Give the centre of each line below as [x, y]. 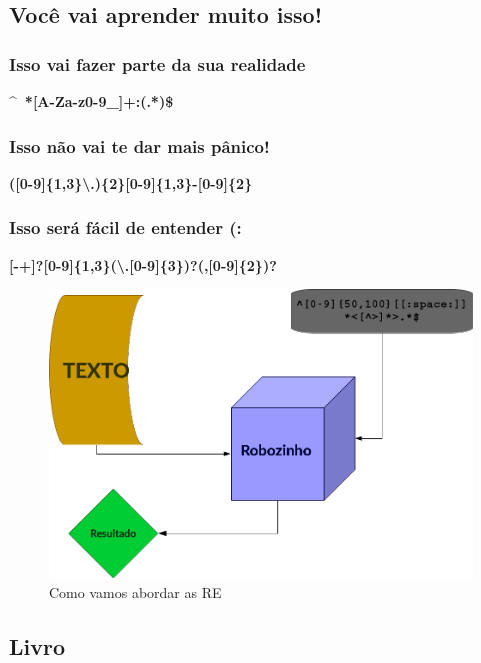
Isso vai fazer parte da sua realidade [157, 63]
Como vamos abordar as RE [135, 591]
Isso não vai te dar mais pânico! [139, 145]
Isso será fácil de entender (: [125, 227]
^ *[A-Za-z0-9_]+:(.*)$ [91, 101]
